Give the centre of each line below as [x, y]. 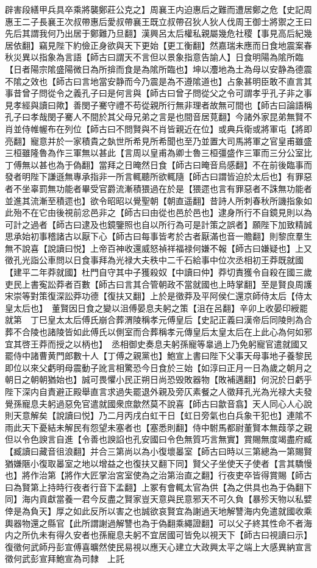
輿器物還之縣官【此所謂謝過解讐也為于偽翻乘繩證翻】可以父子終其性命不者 [154, 523]
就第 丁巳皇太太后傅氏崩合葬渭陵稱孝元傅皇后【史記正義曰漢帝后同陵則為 [154, 320]
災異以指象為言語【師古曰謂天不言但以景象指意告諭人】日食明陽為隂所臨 [158, 57]
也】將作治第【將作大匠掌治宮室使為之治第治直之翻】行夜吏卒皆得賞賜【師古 [158, 475]
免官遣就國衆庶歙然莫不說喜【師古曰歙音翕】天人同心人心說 [192, 403]
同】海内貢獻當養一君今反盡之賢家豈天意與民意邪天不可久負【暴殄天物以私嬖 [158, 499]
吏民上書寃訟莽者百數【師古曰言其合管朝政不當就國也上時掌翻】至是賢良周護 [158, 284]
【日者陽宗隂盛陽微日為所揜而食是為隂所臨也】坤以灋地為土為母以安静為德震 [158, 69]
